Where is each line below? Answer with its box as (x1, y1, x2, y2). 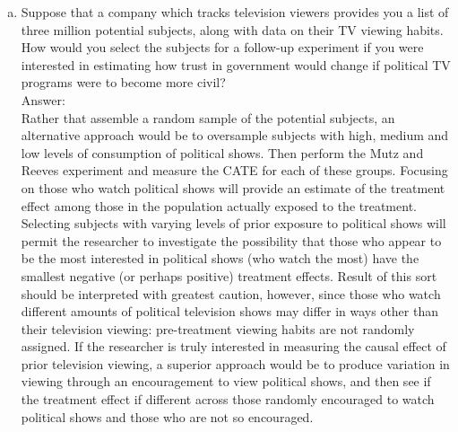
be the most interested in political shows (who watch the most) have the (21, 249, 419, 268)
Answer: (21, 90, 65, 109)
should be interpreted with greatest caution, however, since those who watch (21, 284, 441, 303)
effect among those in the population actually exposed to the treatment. (21, 196, 417, 215)
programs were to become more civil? (21, 73, 226, 92)
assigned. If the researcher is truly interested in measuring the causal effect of (21, 337, 446, 356)
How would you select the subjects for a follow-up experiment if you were (21, 38, 424, 57)
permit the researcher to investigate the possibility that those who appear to (21, 231, 442, 250)
